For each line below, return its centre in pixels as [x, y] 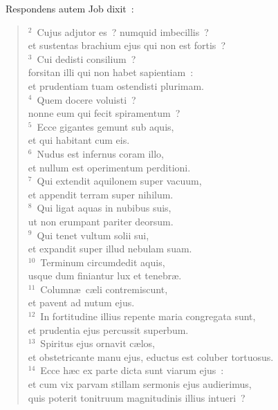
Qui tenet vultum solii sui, [93, 235]
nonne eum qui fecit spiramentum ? [104, 113]
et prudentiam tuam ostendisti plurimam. [116, 85]
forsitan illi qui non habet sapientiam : [111, 72]
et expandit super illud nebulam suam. [110, 249]
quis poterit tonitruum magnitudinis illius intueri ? [137, 397]
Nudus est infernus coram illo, [100, 153]
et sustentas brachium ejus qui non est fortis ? [127, 45]
